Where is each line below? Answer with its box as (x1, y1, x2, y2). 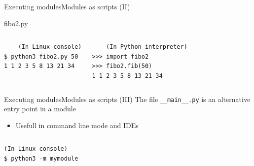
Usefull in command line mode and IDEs (15, 120, 139, 130)
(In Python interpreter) (106, 43, 187, 51)
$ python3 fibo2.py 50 (4, 53, 78, 60)
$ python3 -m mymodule (4, 155, 78, 162)
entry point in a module (4, 103, 76, 114)
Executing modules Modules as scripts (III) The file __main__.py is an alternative (4, 94, 251, 104)
